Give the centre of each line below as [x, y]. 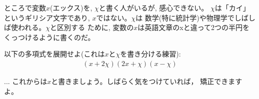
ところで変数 [25, 7]
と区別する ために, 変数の [92, 27]
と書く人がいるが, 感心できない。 [153, 7]
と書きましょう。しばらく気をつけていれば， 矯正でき [140, 81]
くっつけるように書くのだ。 [49, 37]
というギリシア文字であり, [47, 17]
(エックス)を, [71, 7]
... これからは [26, 81]
